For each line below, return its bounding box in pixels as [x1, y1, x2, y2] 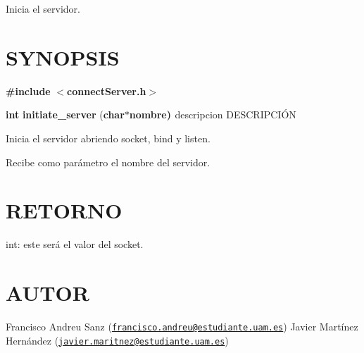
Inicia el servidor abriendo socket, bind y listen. [6, 130, 211, 145]
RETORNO [6, 196, 123, 225]
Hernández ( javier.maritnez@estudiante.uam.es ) [6, 333, 229, 347]
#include [6, 83, 51, 98]
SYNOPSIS [6, 42, 120, 71]
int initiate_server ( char [6, 107, 125, 122]
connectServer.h [67, 83, 146, 98]
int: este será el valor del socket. [6, 237, 144, 252]
